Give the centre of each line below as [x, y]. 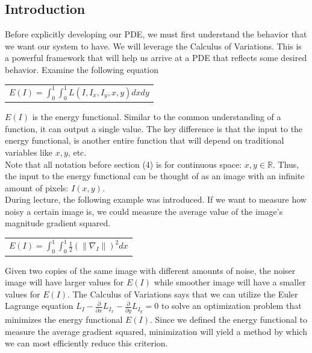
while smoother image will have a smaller [230, 282]
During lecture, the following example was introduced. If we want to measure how [156, 199]
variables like [29, 152]
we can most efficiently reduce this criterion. [86, 343]
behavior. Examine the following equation [82, 69]
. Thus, [286, 164]
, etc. [77, 152]
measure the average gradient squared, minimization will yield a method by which [156, 331]
